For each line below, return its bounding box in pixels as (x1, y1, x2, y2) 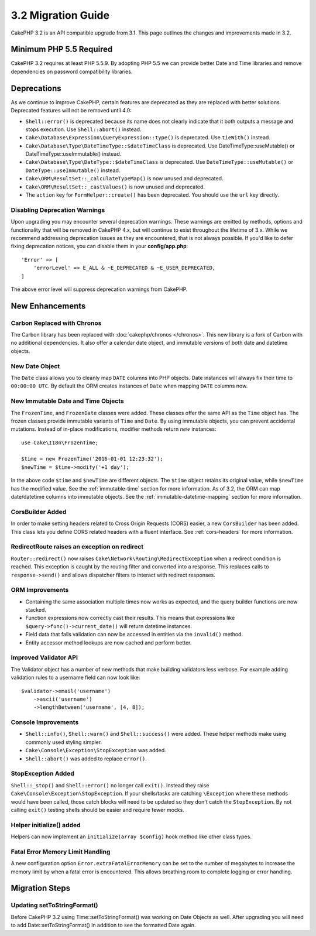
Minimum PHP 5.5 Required (11, 44, 113, 54)
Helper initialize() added (11, 821, 81, 829)
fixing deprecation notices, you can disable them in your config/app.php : (11, 243, 188, 250)
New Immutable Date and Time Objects (11, 397, 124, 405)
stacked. (25, 606, 47, 613)
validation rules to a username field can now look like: (11, 674, 140, 681)
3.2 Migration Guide (11, 9, 110, 22)
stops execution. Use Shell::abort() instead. (25, 126, 142, 133)
